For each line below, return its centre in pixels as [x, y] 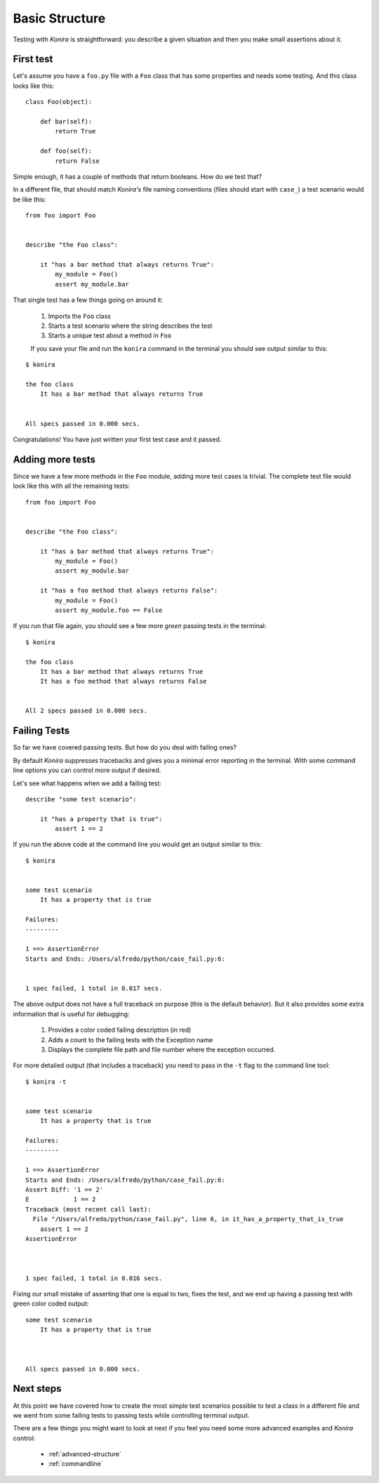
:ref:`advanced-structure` [85, 1454]
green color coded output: [51, 1304]
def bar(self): [66, 122]
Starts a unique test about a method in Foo [110, 335]
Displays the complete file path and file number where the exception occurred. [162, 1049]
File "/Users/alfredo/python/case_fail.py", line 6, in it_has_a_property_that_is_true [188, 1219]
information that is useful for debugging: [71, 1013]
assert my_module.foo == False [109, 610]
